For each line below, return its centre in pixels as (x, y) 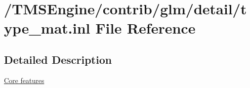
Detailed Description (58, 59)
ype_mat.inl (47, 28)
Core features (24, 80)
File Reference (146, 28)
